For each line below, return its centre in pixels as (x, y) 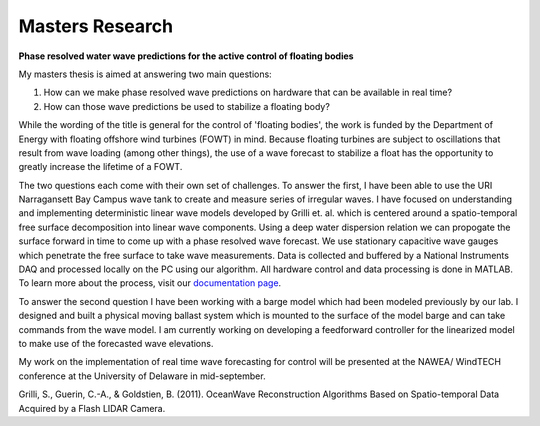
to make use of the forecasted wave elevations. (116, 343)
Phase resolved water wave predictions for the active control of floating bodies (186, 56)
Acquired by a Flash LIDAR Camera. (92, 408)
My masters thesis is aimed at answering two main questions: (145, 74)
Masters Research (96, 26)
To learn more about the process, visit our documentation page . (150, 283)
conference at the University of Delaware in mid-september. (142, 376)
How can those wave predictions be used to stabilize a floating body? (186, 106)
